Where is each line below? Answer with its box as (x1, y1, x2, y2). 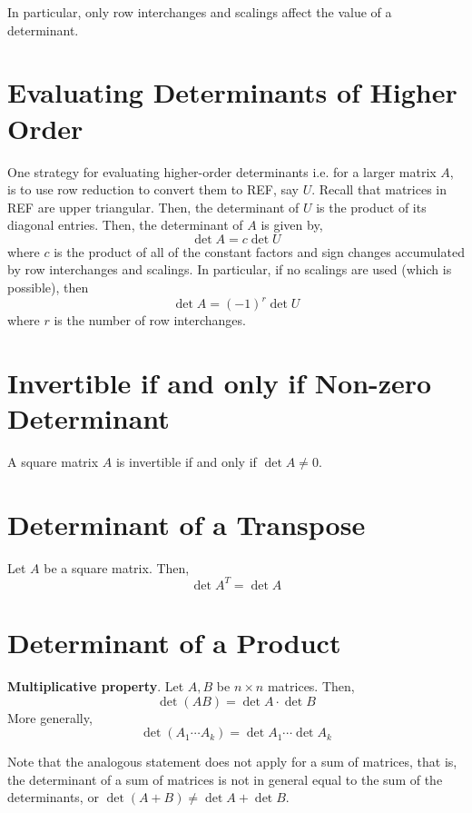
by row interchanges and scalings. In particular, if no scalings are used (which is (7, 260, 452, 279)
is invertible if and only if (115, 452, 257, 471)
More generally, (7, 708, 93, 727)
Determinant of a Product (7, 624, 341, 661)
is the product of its (316, 197, 427, 216)
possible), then (7, 278, 89, 297)
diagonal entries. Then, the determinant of (7, 215, 243, 234)
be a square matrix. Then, (44, 558, 190, 577)
